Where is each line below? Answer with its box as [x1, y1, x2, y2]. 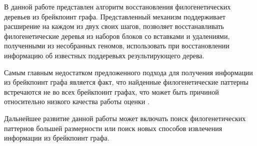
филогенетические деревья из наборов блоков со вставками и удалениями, [4, 30, 230, 41]
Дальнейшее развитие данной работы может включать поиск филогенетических [4, 113, 246, 123]
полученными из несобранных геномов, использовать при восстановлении [4, 40, 229, 51]
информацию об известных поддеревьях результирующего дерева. [4, 50, 204, 60]
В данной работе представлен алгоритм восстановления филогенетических [4, 1, 231, 11]
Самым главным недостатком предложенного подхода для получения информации [4, 67, 253, 77]
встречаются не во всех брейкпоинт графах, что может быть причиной [4, 86, 219, 97]
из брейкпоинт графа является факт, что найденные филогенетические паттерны [4, 77, 248, 87]
